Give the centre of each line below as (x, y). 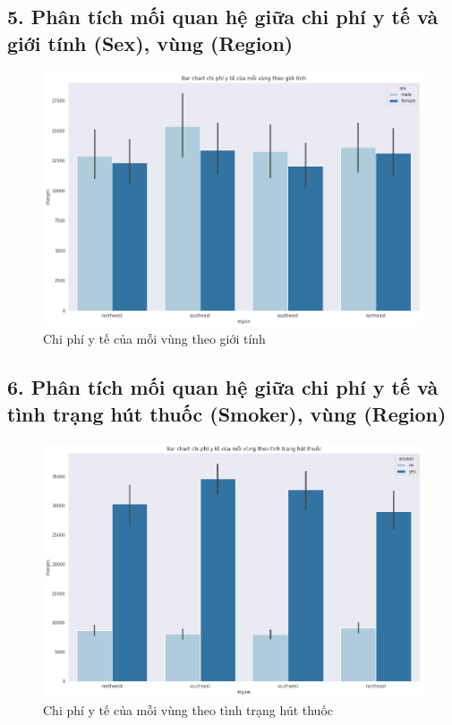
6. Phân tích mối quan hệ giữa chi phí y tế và (223, 387)
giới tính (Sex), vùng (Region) (150, 43)
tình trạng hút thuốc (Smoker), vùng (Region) (227, 413)
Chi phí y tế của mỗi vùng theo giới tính (154, 339)
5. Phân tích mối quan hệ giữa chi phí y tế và (223, 17)
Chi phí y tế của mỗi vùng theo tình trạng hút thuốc (188, 709)
